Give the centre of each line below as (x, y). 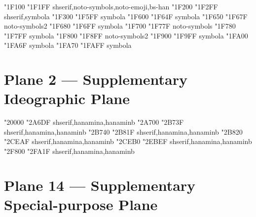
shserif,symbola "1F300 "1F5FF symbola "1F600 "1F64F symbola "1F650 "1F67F (126, 16)
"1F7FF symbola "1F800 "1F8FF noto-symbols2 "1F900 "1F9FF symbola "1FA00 (126, 35)
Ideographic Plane (67, 98)
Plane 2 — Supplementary (96, 79)
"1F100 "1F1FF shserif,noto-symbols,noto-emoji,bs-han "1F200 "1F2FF (111, 6)
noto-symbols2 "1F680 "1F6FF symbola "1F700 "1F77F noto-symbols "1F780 (120, 26)
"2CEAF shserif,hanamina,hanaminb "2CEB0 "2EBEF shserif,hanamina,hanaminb (128, 141)
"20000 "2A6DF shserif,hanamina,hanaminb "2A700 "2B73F (94, 122)
